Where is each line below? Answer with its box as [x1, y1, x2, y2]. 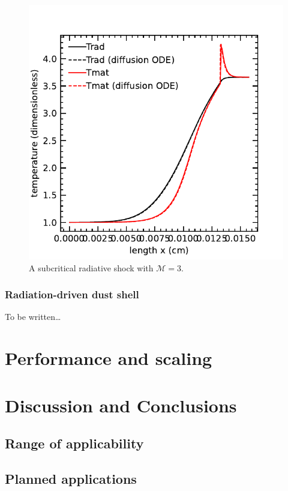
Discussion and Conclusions [5, 393, 237, 417]
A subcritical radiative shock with [29, 261, 154, 274]
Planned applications [5, 469, 137, 487]
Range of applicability [5, 434, 144, 453]
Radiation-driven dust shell [5, 287, 139, 302]
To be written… [5, 310, 61, 323]
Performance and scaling [5, 346, 212, 370]
